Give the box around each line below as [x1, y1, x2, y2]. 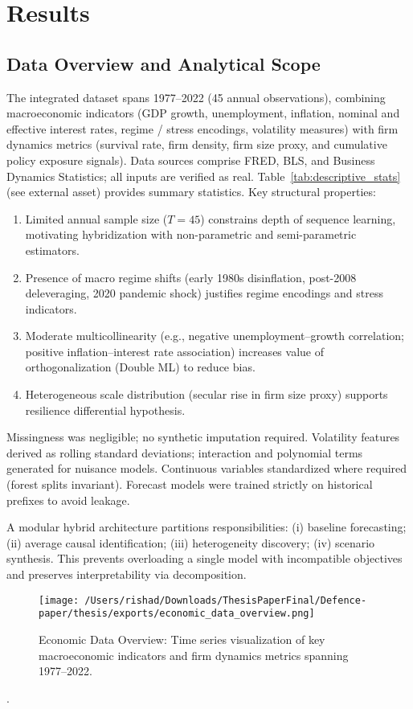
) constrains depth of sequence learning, [200, 210, 396, 227]
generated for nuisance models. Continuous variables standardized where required [6, 460, 407, 477]
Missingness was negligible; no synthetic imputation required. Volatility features [6, 428, 400, 445]
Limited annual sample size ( [25, 210, 168, 227]
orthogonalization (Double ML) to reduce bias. [25, 359, 256, 375]
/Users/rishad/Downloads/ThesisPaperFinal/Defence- [84, 594, 367, 606]
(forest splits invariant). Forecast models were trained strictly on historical [6, 476, 373, 493]
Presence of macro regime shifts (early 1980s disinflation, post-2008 [25, 268, 357, 285]
